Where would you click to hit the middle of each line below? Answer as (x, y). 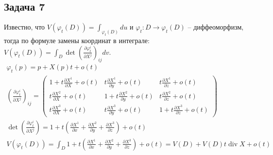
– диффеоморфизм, (216, 27)
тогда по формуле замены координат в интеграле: (77, 40)
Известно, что (25, 27)
